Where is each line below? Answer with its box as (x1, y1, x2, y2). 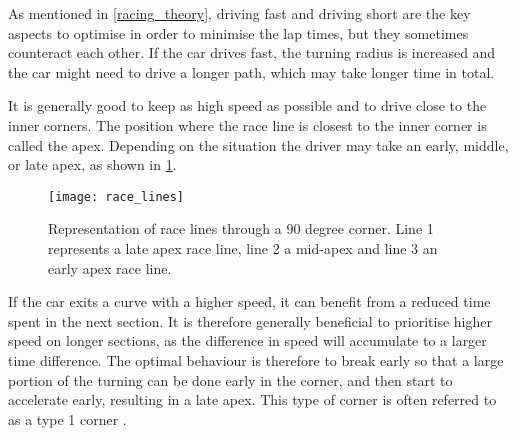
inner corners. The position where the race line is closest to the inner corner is (8, 114, 487, 135)
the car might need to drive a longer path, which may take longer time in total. (8, 61, 495, 82)
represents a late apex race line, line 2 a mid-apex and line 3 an (48, 238, 438, 258)
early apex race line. (48, 257, 172, 278)
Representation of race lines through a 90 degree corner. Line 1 (48, 218, 434, 239)
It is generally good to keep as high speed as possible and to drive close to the (8, 95, 487, 116)
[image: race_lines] (48, 189, 185, 204)
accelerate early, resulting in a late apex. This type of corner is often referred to (8, 389, 497, 410)
